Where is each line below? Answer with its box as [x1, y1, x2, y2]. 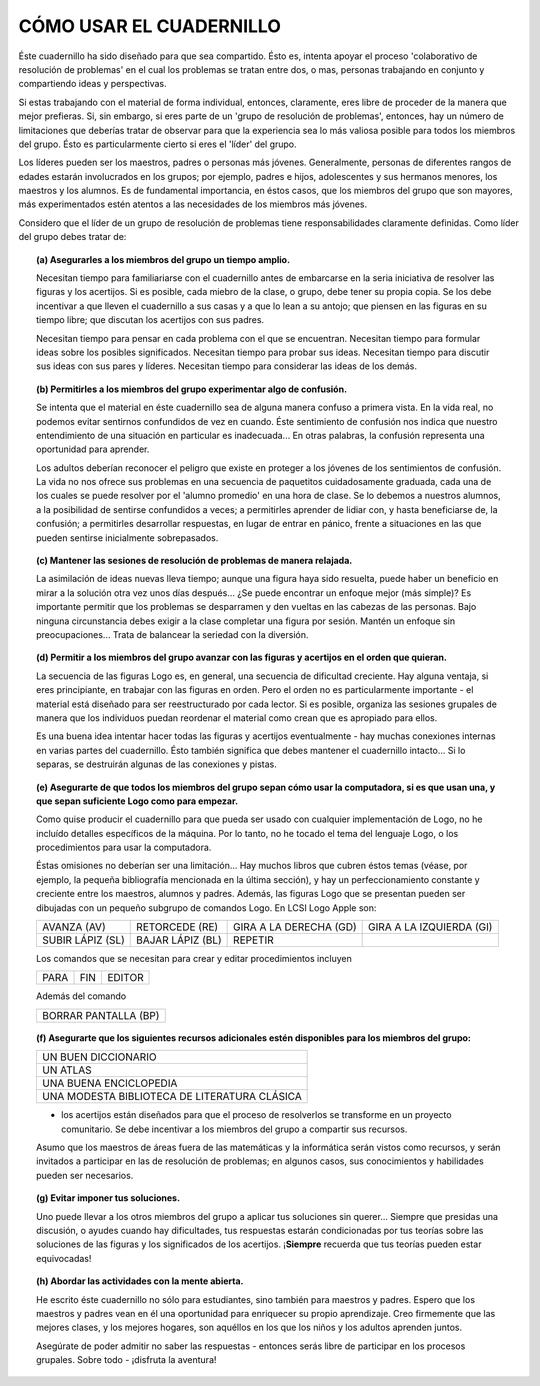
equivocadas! [36, 1252, 92, 1264]
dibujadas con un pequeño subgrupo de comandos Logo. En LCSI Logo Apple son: [36, 901, 377, 914]
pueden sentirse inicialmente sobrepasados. [36, 531, 219, 544]
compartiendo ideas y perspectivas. [18, 78, 167, 90]
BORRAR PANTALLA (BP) [41, 1008, 160, 1022]
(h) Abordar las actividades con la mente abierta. [36, 1275, 244, 1287]
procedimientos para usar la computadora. [36, 841, 212, 854]
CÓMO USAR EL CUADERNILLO [18, 15, 282, 37]
